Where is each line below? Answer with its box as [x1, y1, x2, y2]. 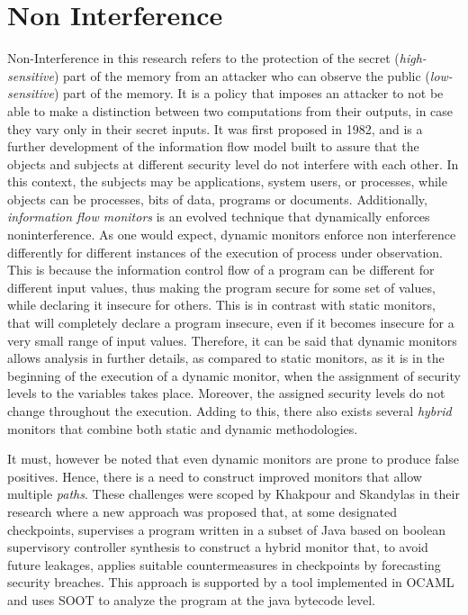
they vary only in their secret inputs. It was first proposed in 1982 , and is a [7, 119, 423, 138]
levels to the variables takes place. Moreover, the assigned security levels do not [7, 384, 445, 402]
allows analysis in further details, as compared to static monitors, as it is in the [7, 348, 445, 367]
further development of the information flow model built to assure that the [7, 137, 419, 156]
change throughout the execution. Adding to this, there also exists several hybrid [7, 402, 452, 420]
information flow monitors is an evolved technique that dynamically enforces [7, 207, 430, 226]
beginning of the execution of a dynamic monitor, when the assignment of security [7, 366, 461, 384]
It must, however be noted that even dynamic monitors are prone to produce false [7, 449, 460, 468]
